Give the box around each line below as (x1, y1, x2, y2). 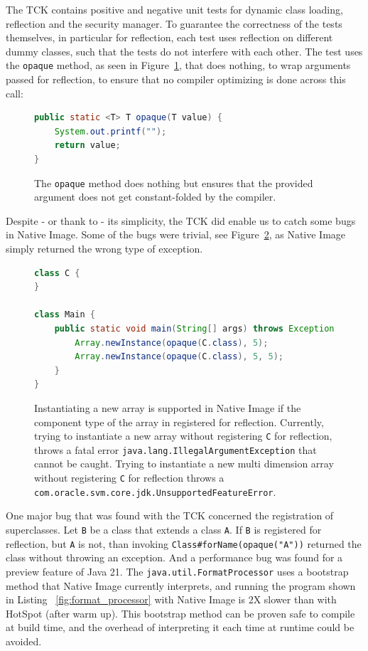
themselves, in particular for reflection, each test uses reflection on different (6, 30, 333, 45)
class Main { (34, 309, 95, 320)
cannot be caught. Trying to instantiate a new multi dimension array (34, 456, 334, 471)
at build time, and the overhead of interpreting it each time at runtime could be (6, 620, 355, 635)
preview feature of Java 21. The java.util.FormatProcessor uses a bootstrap (6, 563, 349, 578)
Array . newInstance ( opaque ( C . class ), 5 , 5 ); (75, 351, 283, 362)
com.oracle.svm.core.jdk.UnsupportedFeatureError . (34, 484, 276, 499)
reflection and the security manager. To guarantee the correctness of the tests (6, 16, 342, 31)
